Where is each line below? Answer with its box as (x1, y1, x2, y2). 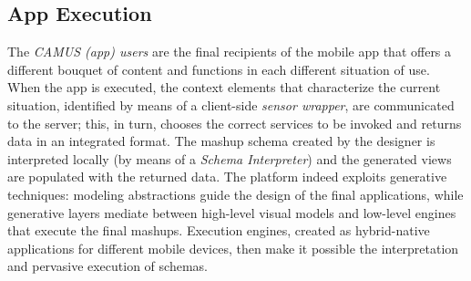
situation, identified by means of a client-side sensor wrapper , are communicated (7, 95, 455, 114)
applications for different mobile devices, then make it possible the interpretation (7, 238, 459, 257)
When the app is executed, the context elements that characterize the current (7, 78, 441, 97)
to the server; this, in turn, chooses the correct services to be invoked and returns (7, 113, 462, 132)
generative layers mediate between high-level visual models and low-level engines (7, 203, 456, 222)
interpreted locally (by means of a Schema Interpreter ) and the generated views (7, 149, 452, 168)
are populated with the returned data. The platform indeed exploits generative (7, 167, 447, 186)
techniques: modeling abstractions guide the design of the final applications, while (7, 184, 464, 203)
